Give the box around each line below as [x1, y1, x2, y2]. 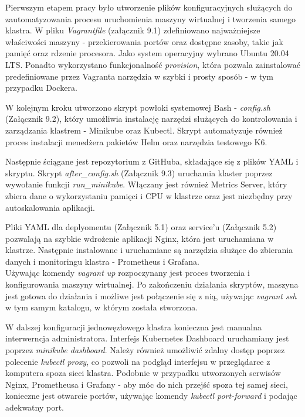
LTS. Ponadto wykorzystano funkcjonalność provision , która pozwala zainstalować [5, 58, 300, 70]
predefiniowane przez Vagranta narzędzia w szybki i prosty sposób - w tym [5, 70, 274, 82]
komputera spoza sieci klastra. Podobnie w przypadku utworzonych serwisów [5, 367, 281, 379]
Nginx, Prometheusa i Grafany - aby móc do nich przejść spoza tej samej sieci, [5, 378, 288, 390]
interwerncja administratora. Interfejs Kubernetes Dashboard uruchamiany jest [5, 332, 289, 344]
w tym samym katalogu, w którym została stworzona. [5, 301, 198, 313]
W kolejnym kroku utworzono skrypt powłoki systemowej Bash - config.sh [5, 101, 270, 113]
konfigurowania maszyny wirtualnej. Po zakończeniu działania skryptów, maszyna [5, 278, 299, 290]
